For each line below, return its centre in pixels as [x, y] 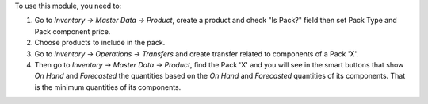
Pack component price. [73, 31]
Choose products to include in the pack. [100, 43]
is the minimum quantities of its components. [108, 87]
